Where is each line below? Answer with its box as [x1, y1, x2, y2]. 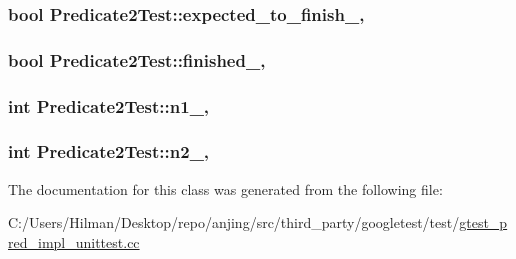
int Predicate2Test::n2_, [8, 139, 210, 164]
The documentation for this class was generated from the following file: [8, 178, 443, 199]
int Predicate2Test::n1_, [8, 93, 210, 118]
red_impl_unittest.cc [8, 231, 140, 252]
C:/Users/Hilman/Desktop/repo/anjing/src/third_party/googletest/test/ [8, 212, 460, 233]
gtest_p [459, 212, 508, 233]
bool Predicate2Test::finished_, [8, 47, 266, 72]
